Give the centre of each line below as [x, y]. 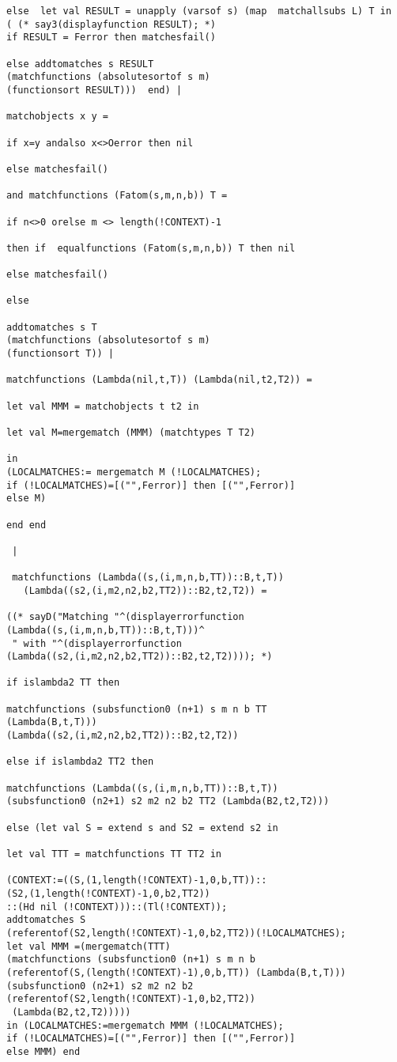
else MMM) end [43, 1051]
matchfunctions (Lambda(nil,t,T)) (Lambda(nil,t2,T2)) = [159, 380]
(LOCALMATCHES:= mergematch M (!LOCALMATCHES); [134, 472]
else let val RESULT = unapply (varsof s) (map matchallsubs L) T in [199, 11]
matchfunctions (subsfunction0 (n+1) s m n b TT [137, 709]
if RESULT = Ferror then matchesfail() [111, 38]
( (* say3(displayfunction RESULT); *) [111, 24]
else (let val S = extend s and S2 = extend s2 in [142, 828]
